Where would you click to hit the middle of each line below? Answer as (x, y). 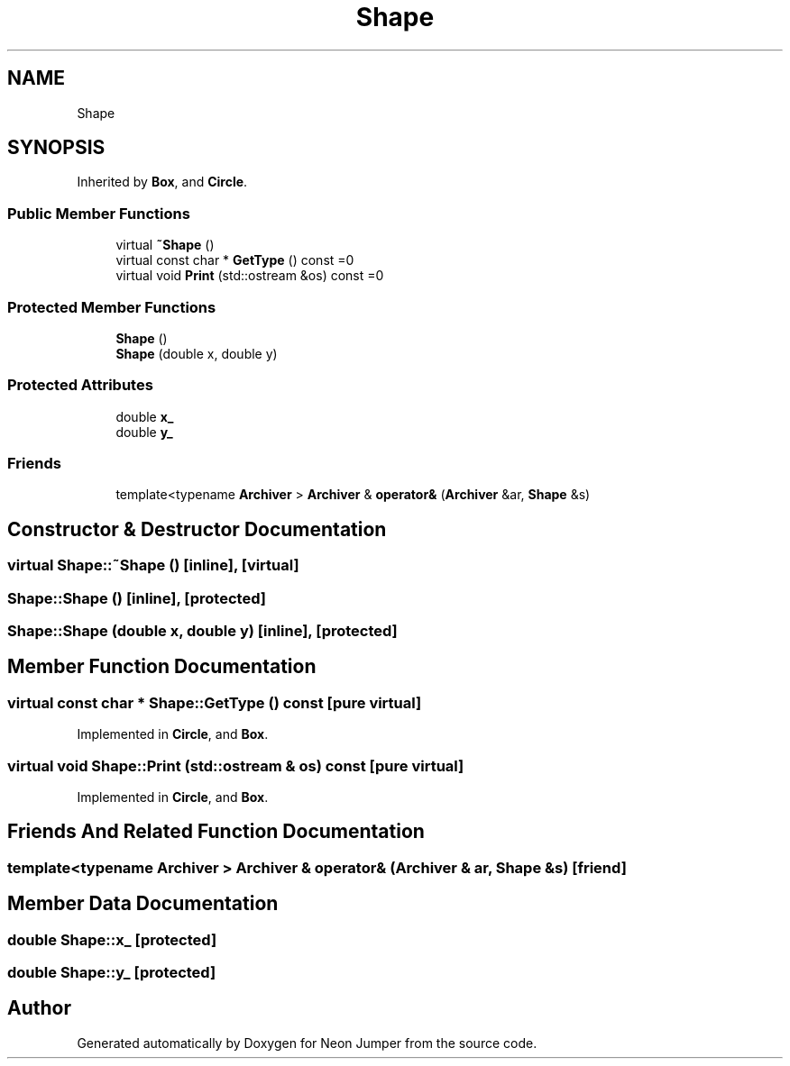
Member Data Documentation (143, 904)
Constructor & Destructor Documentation (197, 529)
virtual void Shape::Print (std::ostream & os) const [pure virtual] (236, 765)
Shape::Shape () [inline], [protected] (137, 598)
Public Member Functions (99, 213)
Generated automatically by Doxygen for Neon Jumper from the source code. (307, 1043)
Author (39, 1008)
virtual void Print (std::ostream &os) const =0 (250, 276)
